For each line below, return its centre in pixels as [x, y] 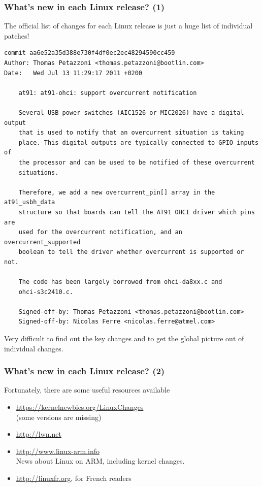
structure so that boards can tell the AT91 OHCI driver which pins [137, 212]
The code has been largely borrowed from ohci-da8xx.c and [120, 282]
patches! [17, 35]
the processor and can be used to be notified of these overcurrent [137, 162]
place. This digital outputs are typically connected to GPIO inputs [139, 142]
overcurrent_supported [42, 242]
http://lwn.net [39, 434]
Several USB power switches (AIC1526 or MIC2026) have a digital [131, 112]
